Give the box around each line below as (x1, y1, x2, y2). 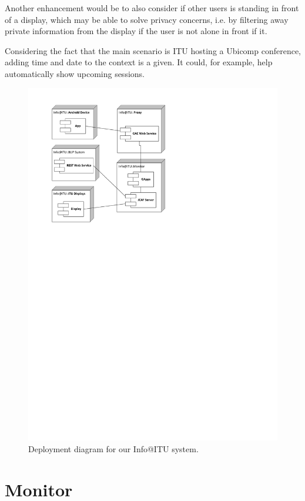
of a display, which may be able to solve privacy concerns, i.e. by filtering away (5, 13, 289, 25)
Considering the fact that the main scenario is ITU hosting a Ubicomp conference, (5, 44, 301, 56)
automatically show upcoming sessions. (5, 67, 145, 79)
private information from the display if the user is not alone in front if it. (5, 25, 267, 37)
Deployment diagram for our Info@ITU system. (28, 442, 199, 455)
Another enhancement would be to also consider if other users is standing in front (5, 2, 299, 14)
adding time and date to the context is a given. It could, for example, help (5, 56, 273, 68)
